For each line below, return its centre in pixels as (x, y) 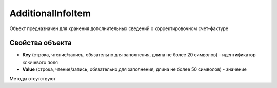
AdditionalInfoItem (50, 13)
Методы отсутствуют (33, 78)
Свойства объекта (41, 43)
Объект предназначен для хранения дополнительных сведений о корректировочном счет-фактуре (119, 28)
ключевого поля (40, 62)
